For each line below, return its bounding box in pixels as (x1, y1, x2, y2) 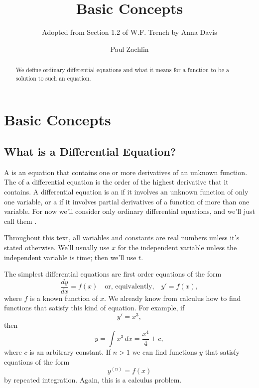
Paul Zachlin (110, 43, 149, 54)
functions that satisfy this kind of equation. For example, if (4, 302, 185, 313)
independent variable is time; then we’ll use (4, 252, 136, 262)
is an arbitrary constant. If (29, 347, 111, 357)
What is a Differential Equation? (4, 144, 176, 159)
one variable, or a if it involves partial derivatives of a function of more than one (4, 196, 250, 206)
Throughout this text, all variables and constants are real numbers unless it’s (4, 232, 240, 243)
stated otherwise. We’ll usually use (4, 242, 110, 252)
